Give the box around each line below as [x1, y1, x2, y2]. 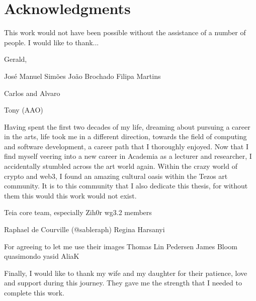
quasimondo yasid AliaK [4, 251, 79, 261]
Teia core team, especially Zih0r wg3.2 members [4, 207, 152, 218]
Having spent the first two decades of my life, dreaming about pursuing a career [4, 121, 250, 132]
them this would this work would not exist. [4, 190, 137, 200]
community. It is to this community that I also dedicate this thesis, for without [4, 180, 248, 191]
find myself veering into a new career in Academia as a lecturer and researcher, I [4, 151, 252, 161]
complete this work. [4, 287, 64, 297]
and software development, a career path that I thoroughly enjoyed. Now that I [4, 141, 248, 151]
